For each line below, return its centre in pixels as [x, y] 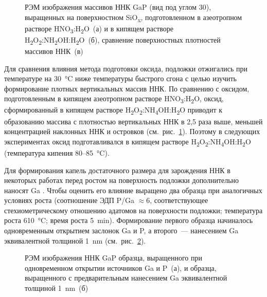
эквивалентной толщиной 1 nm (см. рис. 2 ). [75, 240]
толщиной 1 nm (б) [57, 288]
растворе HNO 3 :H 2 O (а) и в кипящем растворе [99, 29]
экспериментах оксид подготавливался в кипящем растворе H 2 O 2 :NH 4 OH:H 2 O [128, 142]
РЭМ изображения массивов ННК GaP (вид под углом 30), [118, 7]
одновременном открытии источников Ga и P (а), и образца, [121, 267]
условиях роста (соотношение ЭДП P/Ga [69, 200]
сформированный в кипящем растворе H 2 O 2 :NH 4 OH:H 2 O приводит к [113, 110]
